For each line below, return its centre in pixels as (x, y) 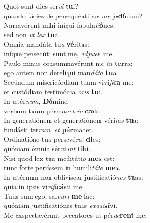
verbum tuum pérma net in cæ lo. (53, 110)
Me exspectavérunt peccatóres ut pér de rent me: (75, 215)
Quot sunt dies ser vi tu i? (41, 6)
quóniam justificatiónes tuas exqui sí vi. (61, 205)
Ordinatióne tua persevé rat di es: (52, 139)
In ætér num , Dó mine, (37, 101)
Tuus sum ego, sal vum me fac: (49, 196)
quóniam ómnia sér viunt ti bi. (47, 148)
